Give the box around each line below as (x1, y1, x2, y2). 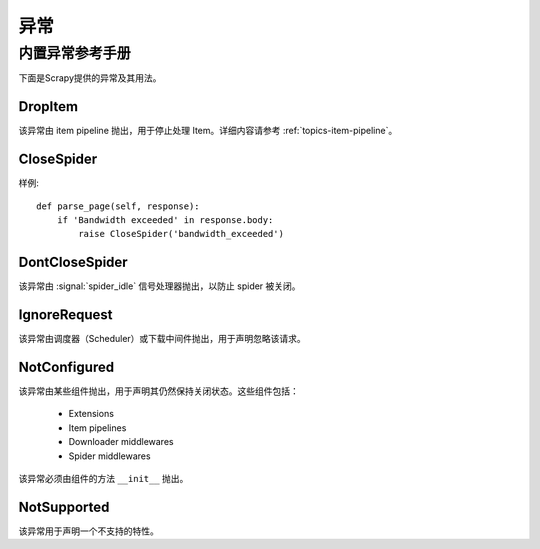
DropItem (18, 98, 79, 115)
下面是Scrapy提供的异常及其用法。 (18, 72, 162, 84)
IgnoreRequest (18, 306, 113, 324)
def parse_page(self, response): (36, 200, 200, 212)
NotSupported (18, 498, 110, 515)
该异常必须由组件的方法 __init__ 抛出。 (18, 473, 189, 485)
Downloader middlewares (68, 436, 174, 448)
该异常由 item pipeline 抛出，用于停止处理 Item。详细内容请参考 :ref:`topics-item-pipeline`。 (18, 125, 398, 137)
